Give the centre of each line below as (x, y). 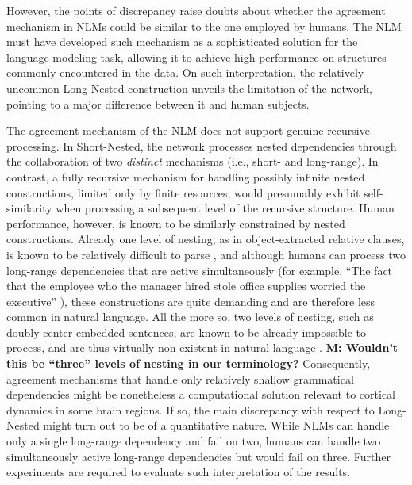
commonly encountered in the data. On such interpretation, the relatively (185, 73)
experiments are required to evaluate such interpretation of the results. (179, 472)
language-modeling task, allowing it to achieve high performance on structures (196, 57)
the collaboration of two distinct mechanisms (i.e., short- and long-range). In (193, 161)
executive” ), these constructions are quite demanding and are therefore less (191, 301)
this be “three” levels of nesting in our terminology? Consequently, (189, 363)
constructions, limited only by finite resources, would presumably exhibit (183, 192)
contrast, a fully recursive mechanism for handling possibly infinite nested (186, 176)
